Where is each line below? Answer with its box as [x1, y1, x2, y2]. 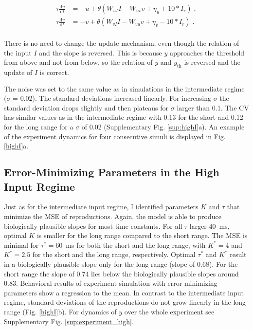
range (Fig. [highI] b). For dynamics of [4, 306, 117, 316]
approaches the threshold [170, 47, 245, 57]
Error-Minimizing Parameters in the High [4, 165, 219, 180]
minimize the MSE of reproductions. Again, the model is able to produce [4, 211, 221, 221]
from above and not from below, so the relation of [4, 57, 153, 67]
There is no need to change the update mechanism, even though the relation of [4, 38, 239, 48]
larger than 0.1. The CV [177, 102, 249, 112]
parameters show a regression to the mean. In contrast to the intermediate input [4, 287, 244, 297]
